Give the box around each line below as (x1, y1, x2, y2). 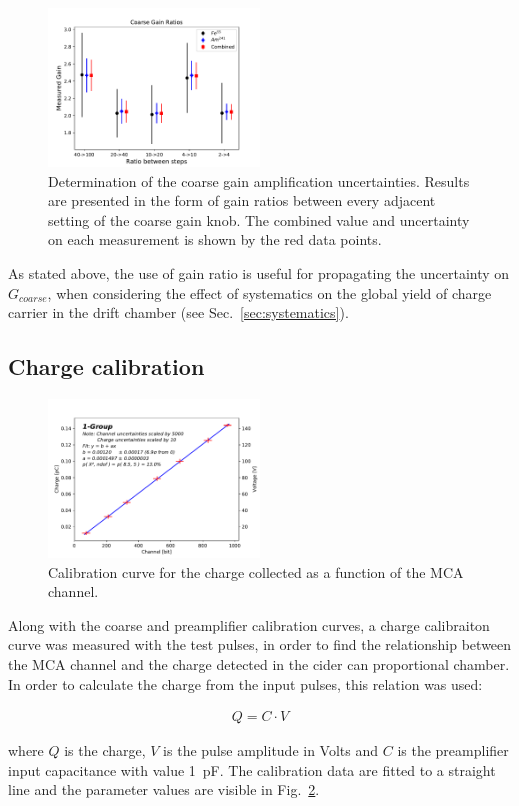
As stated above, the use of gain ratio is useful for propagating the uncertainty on (8, 262, 510, 283)
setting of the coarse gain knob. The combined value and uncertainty (48, 209, 470, 230)
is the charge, (64, 740, 146, 761)
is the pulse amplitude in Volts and (163, 740, 379, 761)
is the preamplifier (397, 740, 509, 761)
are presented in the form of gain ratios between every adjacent (48, 190, 436, 211)
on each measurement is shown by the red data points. (48, 229, 382, 250)
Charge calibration (8, 351, 205, 382)
